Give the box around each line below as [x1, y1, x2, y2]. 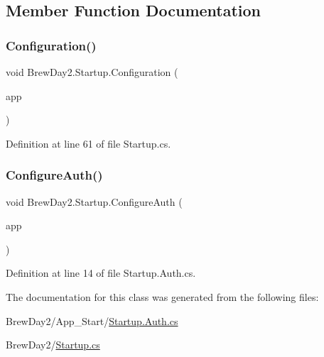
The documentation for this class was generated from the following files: [6, 289, 319, 304]
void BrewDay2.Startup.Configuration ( [6, 65, 178, 79]
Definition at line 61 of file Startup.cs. [6, 136, 171, 150]
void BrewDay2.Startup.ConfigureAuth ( [6, 194, 183, 209]
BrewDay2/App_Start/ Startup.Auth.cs [6, 313, 178, 328]
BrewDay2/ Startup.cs [6, 337, 100, 352]
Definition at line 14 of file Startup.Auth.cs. [6, 265, 196, 280]
